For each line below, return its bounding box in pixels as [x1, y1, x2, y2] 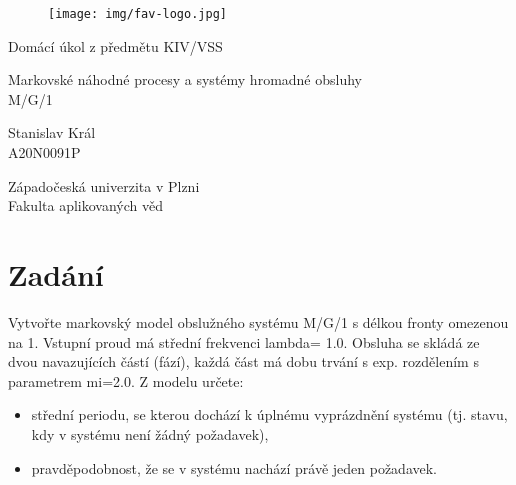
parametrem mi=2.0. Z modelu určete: [8, 370, 244, 391]
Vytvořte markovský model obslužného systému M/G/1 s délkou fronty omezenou [8, 311, 509, 332]
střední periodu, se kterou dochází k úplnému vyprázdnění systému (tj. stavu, [31, 404, 508, 425]
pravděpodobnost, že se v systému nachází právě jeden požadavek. [31, 457, 437, 478]
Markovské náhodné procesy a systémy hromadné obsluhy [8, 69, 363, 90]
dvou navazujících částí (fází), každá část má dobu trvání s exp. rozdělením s [8, 351, 479, 372]
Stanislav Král [8, 122, 96, 143]
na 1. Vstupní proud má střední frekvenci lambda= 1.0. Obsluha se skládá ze [8, 331, 480, 352]
